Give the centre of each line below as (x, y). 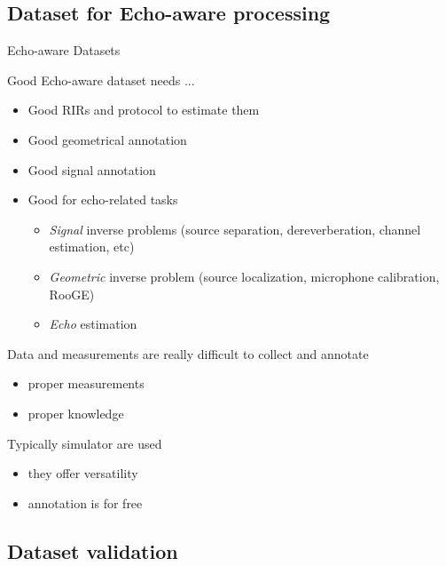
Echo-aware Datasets (64, 50)
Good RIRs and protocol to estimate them (144, 110)
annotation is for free (85, 502)
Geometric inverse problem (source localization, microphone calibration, (244, 276)
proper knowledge (76, 413)
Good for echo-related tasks (103, 199)
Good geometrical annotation (107, 139)
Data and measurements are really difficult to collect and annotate (188, 353)
